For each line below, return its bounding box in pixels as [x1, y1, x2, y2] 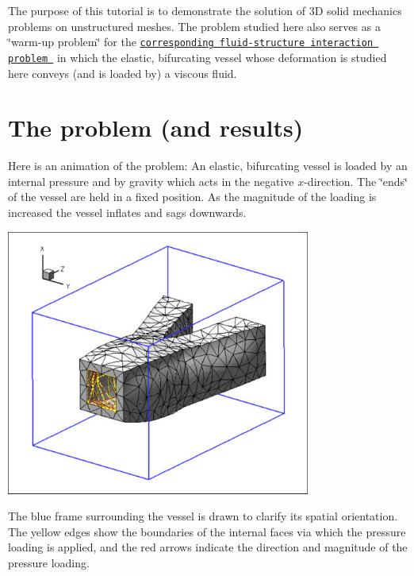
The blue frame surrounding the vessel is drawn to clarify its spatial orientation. [8, 508, 398, 524]
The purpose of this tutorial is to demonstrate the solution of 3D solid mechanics [8, 2, 402, 18]
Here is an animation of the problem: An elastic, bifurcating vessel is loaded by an [8, 157, 408, 174]
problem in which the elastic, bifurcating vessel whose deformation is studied [8, 48, 387, 65]
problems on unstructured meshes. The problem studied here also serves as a [8, 17, 381, 34]
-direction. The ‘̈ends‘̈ [304, 172, 408, 189]
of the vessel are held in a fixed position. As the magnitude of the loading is [8, 188, 377, 205]
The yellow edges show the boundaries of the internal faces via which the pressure [8, 523, 406, 539]
